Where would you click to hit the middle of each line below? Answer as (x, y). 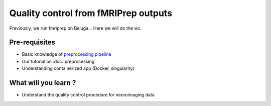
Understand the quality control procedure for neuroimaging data (88, 95)
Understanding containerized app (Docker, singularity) (78, 68)
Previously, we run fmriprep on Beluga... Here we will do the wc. (76, 28)
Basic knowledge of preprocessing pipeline (66, 54)
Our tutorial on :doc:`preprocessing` (59, 61)
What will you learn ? (43, 83)
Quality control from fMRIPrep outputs (91, 13)
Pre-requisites (32, 42)
